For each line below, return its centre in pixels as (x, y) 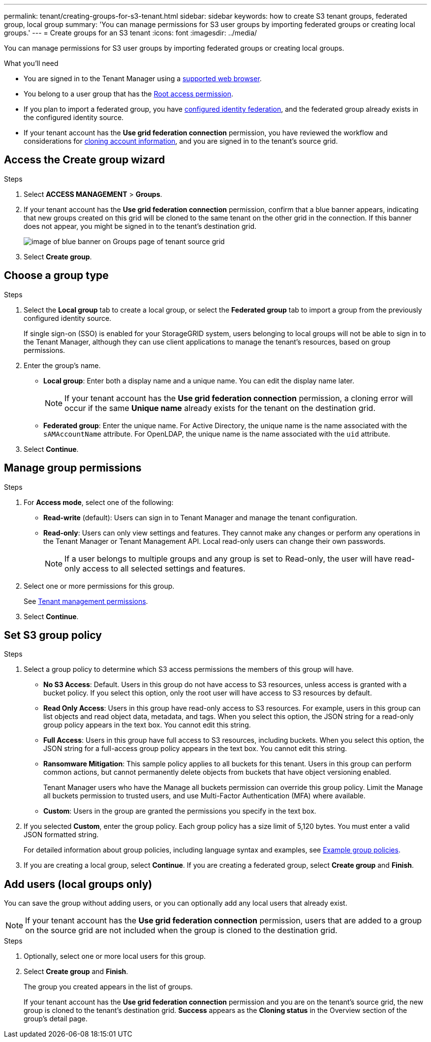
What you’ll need (31, 63)
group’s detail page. (56, 1019)
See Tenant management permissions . (86, 601)
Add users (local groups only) (78, 884)
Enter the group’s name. (62, 365)
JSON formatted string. (61, 835)
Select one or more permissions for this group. (99, 586)
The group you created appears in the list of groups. (108, 987)
